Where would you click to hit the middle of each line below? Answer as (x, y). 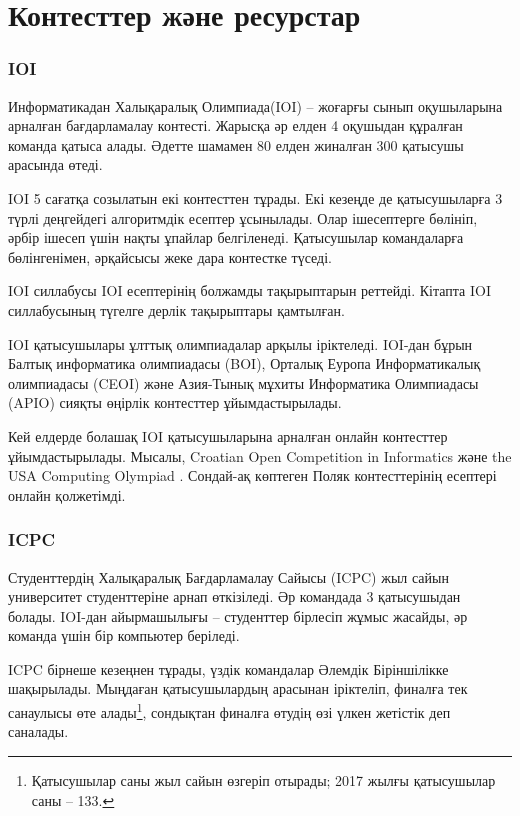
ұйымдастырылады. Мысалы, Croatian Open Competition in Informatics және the (260, 455)
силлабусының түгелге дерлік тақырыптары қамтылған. (176, 309)
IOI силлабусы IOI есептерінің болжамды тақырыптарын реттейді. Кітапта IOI (249, 290)
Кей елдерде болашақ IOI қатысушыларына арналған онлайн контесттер (228, 435)
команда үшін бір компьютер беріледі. (124, 635)
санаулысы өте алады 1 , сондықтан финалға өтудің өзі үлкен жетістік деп (229, 710)
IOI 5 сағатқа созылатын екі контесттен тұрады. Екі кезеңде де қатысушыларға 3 (255, 197)
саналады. (38, 731)
